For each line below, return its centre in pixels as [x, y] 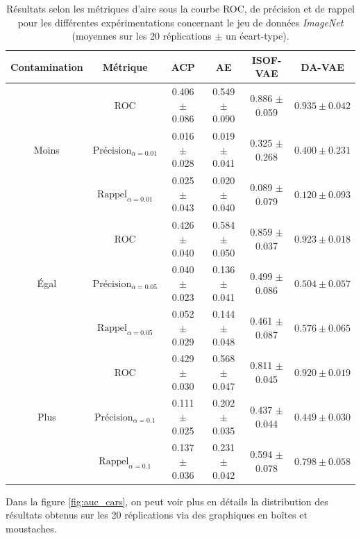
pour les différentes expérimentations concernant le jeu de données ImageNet [180, 22]
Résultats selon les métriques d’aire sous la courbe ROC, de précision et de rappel [180, 8]
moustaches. [31, 528]
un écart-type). [258, 36]
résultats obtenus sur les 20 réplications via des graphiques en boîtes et [157, 515]
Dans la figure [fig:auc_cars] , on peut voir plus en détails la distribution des [167, 501]
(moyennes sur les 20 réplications [142, 36]
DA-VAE [322, 66]
